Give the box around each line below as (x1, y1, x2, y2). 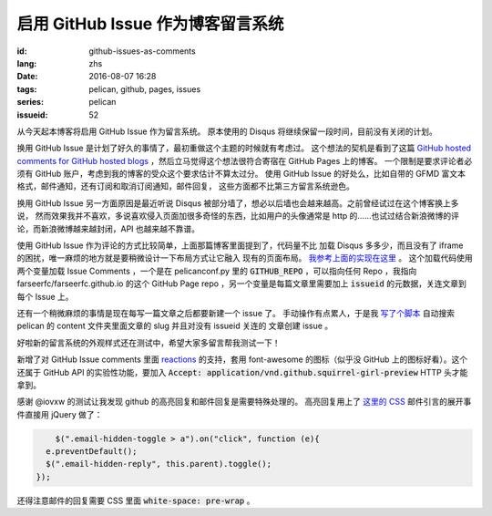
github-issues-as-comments (88, 46, 196, 57)
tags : (16, 83, 37, 95)
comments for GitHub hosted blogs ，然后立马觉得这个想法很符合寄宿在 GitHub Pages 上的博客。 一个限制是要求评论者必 (16, 155, 473, 166)
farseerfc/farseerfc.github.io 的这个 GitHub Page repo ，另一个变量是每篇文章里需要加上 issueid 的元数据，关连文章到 (16, 278, 466, 289)
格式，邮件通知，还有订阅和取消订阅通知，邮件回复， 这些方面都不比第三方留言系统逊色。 (16, 181, 354, 191)
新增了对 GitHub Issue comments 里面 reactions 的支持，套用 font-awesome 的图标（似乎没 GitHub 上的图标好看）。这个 (16, 354, 468, 365)
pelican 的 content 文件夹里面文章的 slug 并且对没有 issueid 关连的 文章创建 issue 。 (16, 320, 333, 332)
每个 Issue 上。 (16, 291, 74, 302)
